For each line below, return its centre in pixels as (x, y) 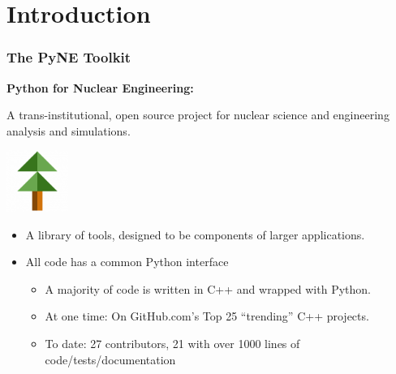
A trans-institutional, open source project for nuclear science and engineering (198, 115)
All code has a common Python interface (127, 262)
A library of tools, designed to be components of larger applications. (195, 234)
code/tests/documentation (110, 359)
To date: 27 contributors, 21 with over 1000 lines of (172, 343)
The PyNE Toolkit (69, 57)
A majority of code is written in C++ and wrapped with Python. (208, 288)
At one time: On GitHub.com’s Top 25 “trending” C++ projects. (207, 316)
